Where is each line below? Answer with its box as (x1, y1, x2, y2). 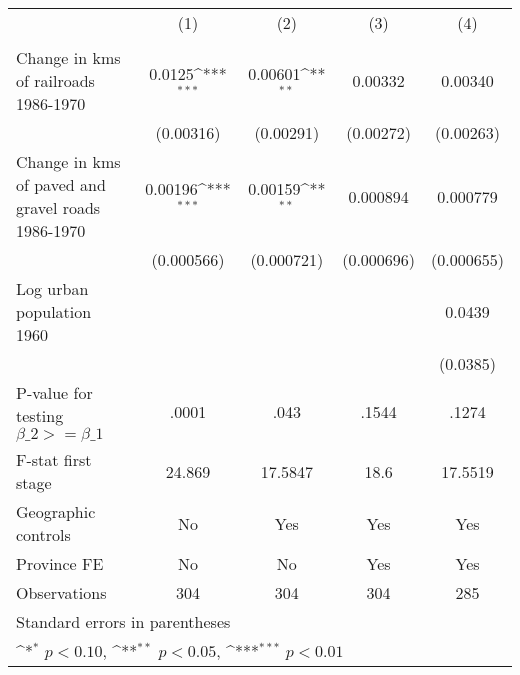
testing (16, 404, 64, 427)
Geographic (16, 500, 96, 523)
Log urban (16, 277, 89, 300)
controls (16, 523, 71, 546)
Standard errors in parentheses (16, 610, 231, 633)
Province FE (16, 552, 104, 575)
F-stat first (16, 448, 92, 471)
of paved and (16, 173, 106, 196)
